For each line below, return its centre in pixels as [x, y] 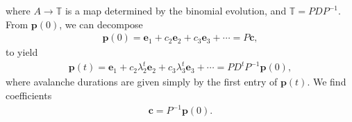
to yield [22, 52]
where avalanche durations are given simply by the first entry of [142, 82]
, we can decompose [101, 24]
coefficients [29, 95]
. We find [327, 82]
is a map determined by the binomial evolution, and [176, 10]
